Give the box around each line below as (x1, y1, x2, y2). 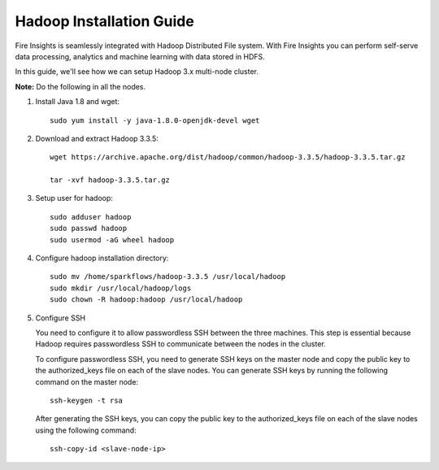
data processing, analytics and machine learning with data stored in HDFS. (15, 51, 266, 61)
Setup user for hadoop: (35, 194, 114, 203)
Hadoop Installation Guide (15, 12, 194, 30)
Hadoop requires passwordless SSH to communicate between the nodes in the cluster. (35, 339, 327, 349)
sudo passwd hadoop (50, 224, 128, 233)
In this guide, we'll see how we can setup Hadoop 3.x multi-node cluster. (15, 67, 259, 76)
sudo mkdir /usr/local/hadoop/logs (50, 283, 192, 293)
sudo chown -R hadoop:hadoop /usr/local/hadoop (50, 295, 243, 304)
